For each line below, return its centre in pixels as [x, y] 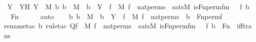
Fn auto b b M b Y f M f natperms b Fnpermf [116, 16]
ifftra [244, 26]
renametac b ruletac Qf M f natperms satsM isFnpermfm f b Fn [117, 26]
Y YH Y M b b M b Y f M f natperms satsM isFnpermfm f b [128, 6]
